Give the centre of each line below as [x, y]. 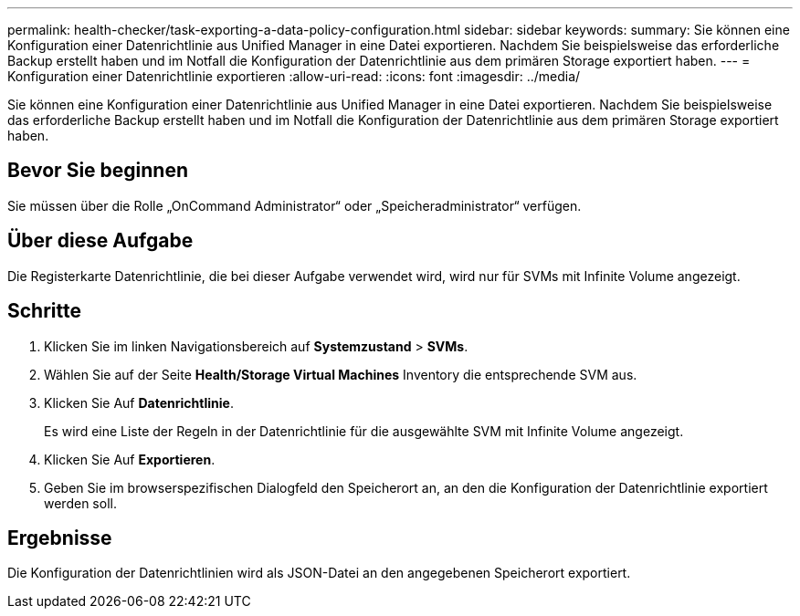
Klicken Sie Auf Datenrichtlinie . [139, 402]
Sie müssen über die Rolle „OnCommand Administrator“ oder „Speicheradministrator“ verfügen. [295, 205]
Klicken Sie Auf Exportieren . [130, 459]
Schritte [44, 311]
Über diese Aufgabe [100, 241]
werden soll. [80, 503]
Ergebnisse [60, 538]
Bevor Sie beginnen [98, 171]
